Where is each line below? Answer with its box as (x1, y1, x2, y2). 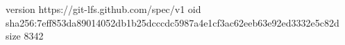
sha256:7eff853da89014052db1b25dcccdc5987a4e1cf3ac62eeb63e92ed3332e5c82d (6, 15, 339, 29)
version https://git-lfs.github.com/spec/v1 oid (6, 2, 201, 16)
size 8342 (6, 29, 44, 43)
